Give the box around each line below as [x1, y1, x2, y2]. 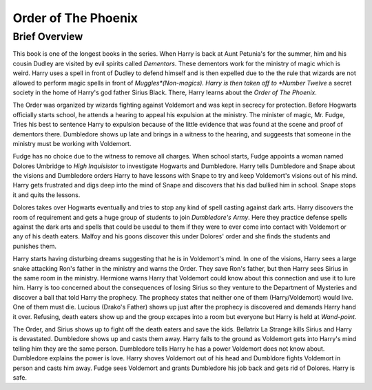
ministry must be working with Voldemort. [12, 139, 132, 147]
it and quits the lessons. [12, 190, 81, 199]
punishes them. [12, 242, 56, 250]
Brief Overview [12, 30, 83, 43]
